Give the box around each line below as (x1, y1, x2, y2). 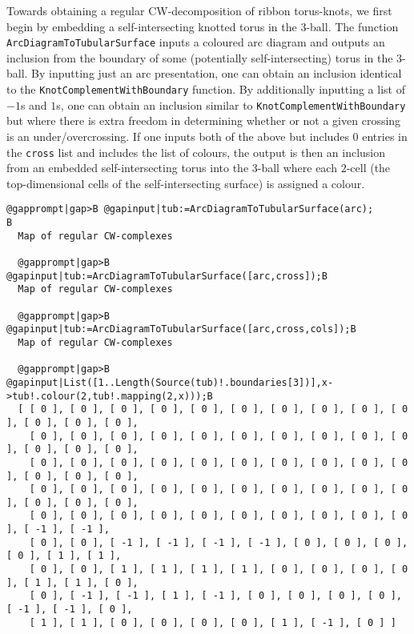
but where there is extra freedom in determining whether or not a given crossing (6, 112, 401, 129)
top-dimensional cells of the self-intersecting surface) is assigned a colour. (6, 175, 365, 191)
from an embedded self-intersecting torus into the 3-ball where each (6, 159, 337, 176)
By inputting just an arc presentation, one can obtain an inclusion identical (31, 65, 402, 82)
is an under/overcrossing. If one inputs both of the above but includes (6, 127, 349, 144)
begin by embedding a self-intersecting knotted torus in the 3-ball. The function (6, 18, 399, 34)
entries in (362, 127, 408, 144)
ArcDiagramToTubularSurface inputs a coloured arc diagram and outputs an (6, 34, 385, 50)
